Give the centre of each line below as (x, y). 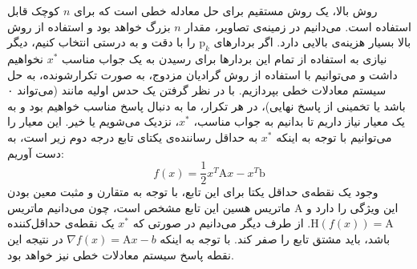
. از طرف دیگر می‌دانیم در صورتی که (222, 223)
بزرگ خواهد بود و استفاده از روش (89, 26)
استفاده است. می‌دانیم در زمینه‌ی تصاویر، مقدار (298, 26)
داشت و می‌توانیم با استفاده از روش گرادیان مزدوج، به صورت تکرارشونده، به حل (202, 74)
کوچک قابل (34, 10)
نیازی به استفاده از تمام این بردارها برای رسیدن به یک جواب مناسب (225, 58)
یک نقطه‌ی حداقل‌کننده (61, 223)
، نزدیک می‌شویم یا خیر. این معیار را (93, 121)
